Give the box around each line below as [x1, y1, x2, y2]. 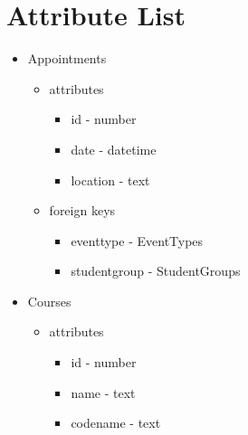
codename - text [71, 413, 161, 432]
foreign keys [49, 201, 116, 220]
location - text [71, 170, 150, 189]
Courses [27, 291, 72, 310]
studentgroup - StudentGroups [71, 261, 241, 280]
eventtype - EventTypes [71, 231, 204, 250]
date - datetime [71, 139, 157, 158]
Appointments [27, 49, 107, 68]
